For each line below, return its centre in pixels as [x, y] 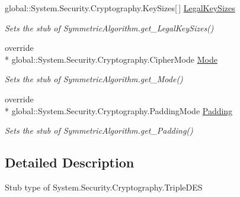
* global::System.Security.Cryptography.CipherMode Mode [111, 59]
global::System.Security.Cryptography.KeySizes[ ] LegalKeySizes [120, 8]
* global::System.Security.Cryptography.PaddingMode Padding [119, 110]
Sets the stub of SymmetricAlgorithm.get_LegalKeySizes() [109, 28]
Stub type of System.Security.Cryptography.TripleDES [104, 187]
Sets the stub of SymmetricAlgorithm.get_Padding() [99, 130]
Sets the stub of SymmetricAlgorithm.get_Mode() [94, 79]
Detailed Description [70, 162]
